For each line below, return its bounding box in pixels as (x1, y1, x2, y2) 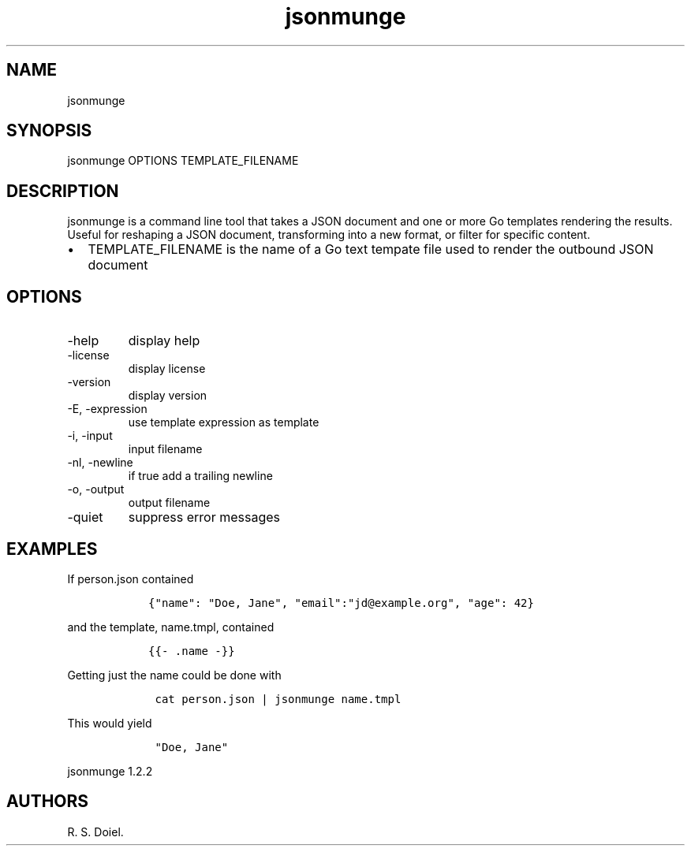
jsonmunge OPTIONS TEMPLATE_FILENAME (67, 154, 299, 168)
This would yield (67, 716, 152, 730)
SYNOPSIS (6, 121, 92, 141)
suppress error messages (128, 509, 281, 526)
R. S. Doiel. (67, 824, 124, 839)
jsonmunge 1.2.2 (67, 764, 153, 778)
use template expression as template (128, 415, 319, 430)
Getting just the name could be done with (67, 668, 282, 682)
